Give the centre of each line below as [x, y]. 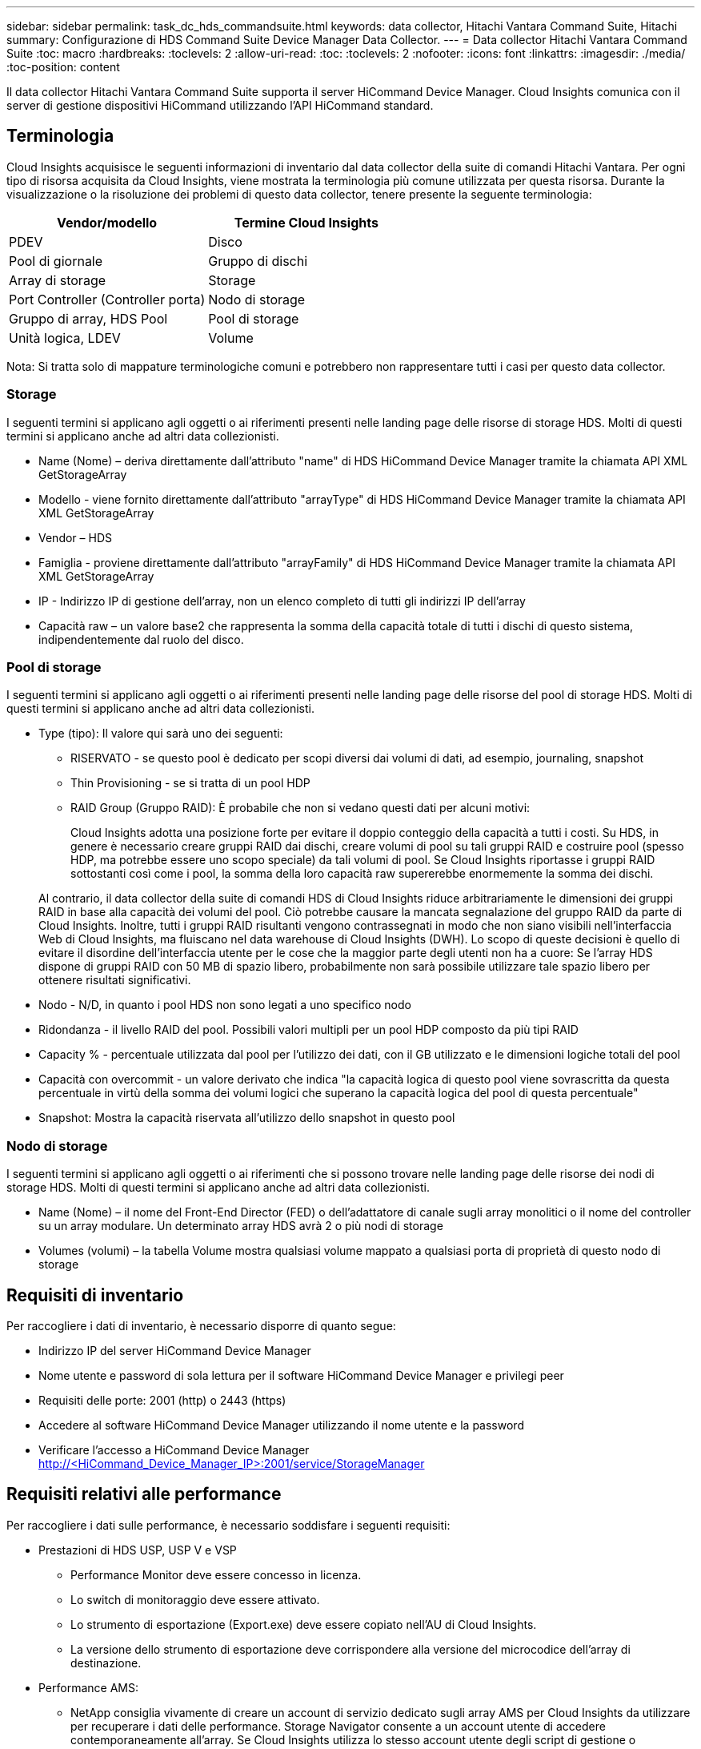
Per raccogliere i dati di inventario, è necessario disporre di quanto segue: [201, 1325]
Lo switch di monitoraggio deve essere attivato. [195, 1599]
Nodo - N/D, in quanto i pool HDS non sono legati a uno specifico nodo [225, 1005]
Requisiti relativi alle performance [144, 1494]
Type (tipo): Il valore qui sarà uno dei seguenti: [161, 734]
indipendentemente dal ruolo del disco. [141, 639]
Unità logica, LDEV [65, 338]
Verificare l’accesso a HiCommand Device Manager [174, 1449]
